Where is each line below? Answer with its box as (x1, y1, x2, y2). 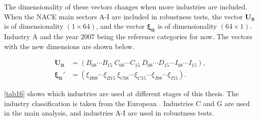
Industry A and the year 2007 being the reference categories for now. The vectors (4, 31, 253, 41)
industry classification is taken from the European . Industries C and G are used (4, 98, 250, 108)
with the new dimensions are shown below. (4, 41, 135, 51)
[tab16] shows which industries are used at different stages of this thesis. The (4, 88, 239, 99)
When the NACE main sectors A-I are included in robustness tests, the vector (4, 11, 243, 21)
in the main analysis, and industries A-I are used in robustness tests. (4, 108, 214, 118)
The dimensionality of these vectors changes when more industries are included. (4, 1, 248, 11)
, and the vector (96, 21, 145, 31)
